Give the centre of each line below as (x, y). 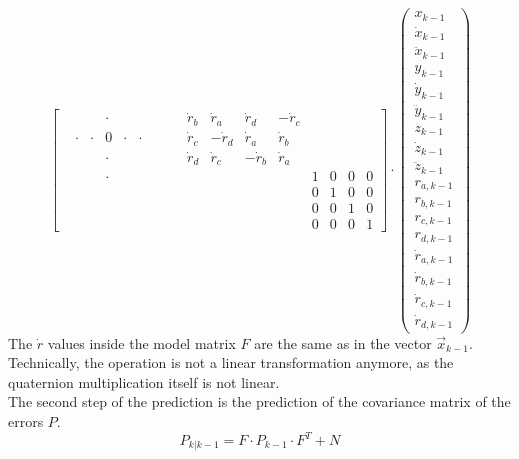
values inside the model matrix (141, 342)
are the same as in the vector (343, 342)
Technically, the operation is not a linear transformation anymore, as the (231, 362)
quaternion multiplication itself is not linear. (144, 381)
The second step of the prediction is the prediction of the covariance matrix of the (259, 401)
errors (26, 420)
